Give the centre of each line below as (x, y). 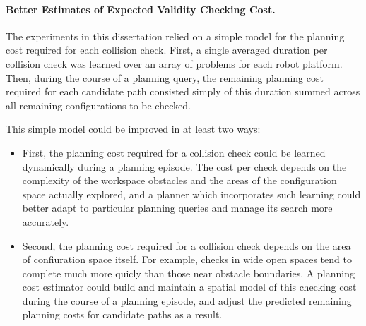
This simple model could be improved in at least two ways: (133, 129)
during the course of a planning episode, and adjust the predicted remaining (187, 300)
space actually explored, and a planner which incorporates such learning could (191, 194)
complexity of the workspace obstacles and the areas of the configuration (179, 180)
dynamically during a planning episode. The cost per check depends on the (184, 166)
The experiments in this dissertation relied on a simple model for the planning (175, 36)
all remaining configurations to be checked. (98, 105)
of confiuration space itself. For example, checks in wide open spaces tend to (187, 259)
